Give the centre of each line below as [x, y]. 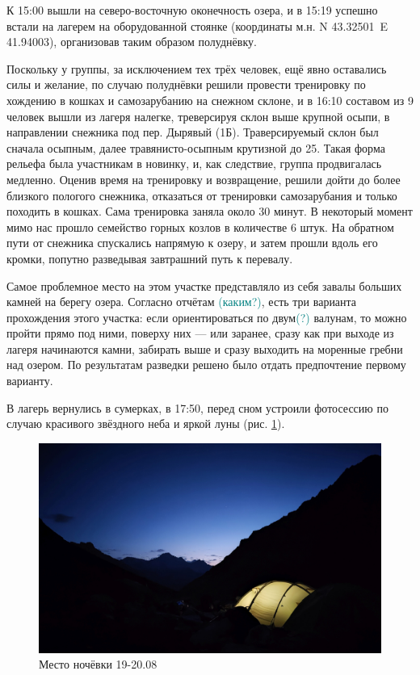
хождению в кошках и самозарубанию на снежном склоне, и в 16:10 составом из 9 [210, 100]
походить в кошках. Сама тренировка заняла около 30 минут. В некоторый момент [210, 211]
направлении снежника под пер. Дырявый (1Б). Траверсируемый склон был [193, 132]
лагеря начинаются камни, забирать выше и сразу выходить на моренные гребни [205, 348]
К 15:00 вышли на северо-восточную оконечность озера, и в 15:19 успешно [192, 10]
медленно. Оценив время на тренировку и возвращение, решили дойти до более [204, 179]
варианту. [30, 381]
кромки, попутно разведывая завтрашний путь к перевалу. [150, 258]
